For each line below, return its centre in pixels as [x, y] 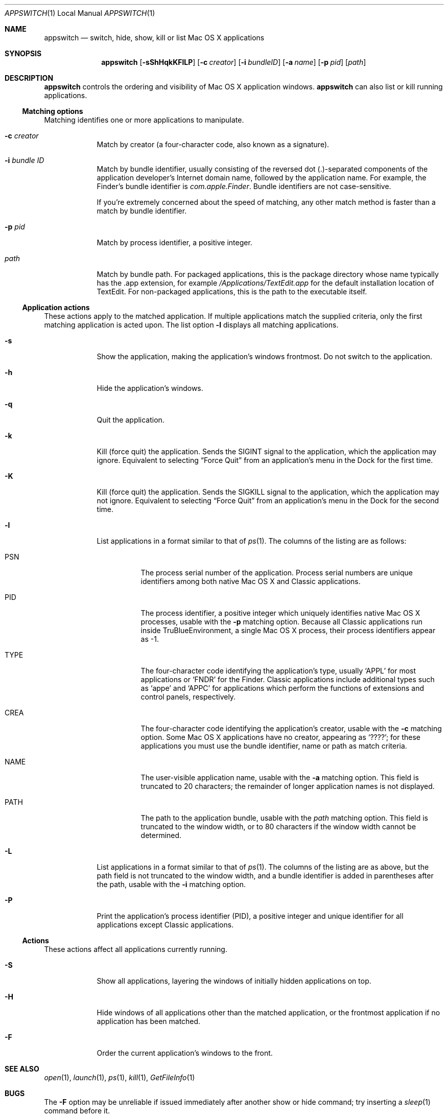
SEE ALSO [22, 1069]
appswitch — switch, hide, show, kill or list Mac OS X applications [154, 38]
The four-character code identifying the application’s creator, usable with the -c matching [291, 728]
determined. [161, 835]
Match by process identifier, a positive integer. [174, 242]
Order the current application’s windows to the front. [185, 1053]
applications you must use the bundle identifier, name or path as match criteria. [274, 746]
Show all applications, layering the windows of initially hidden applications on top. [234, 981]
